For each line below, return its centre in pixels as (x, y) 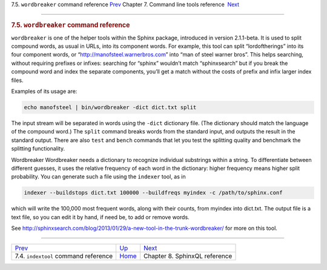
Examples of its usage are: (44, 91)
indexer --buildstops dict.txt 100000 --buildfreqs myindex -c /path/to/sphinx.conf (153, 193)
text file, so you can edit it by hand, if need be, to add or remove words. (101, 217)
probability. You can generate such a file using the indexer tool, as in (98, 177)
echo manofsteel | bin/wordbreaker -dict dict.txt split (110, 107)
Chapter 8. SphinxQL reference (188, 256)
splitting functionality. (38, 149)
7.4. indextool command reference (64, 256)
